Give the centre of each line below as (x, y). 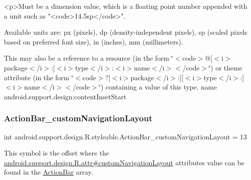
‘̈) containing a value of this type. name (158, 87)
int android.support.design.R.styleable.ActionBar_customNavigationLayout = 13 (125, 136)
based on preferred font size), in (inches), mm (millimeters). (94, 41)
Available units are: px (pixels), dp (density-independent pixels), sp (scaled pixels (126, 32)
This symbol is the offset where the (57, 153)
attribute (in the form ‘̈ (39, 77)
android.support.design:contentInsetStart (65, 96)
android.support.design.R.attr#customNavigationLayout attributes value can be (124, 162)
